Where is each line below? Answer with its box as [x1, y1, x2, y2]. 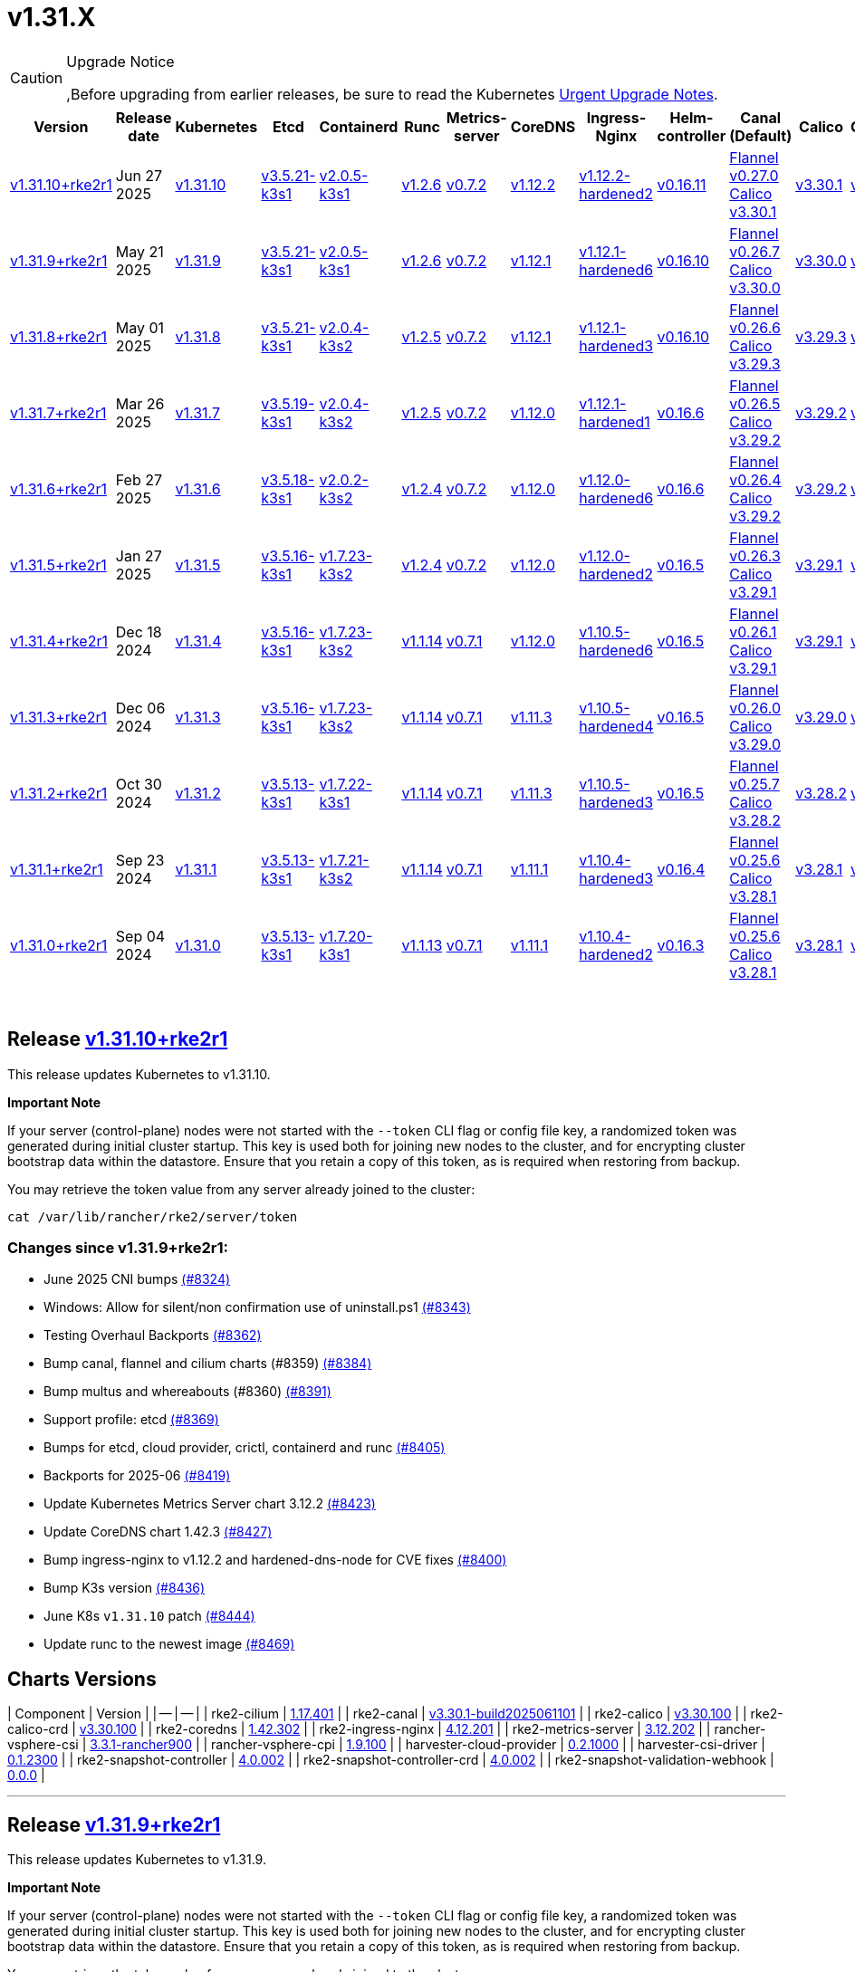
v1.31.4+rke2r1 [10, 631, 108, 650]
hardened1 [579, 412, 650, 431]
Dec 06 [115, 698, 166, 717]
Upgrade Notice [66, 52, 175, 71]
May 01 [115, 318, 165, 337]
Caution [10, 68, 63, 87]
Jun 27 [115, 166, 163, 185]
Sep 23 [115, 850, 165, 869]
